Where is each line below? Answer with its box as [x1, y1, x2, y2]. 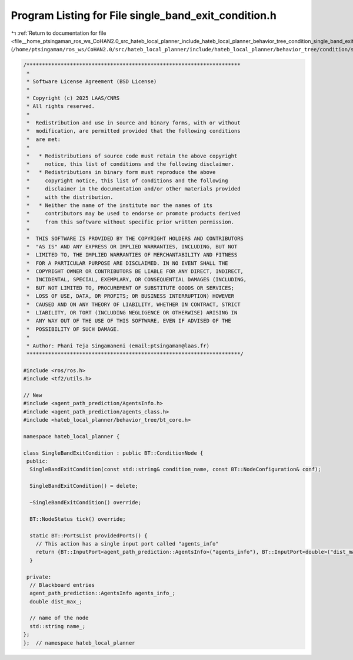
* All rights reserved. [26, 103, 95, 110]
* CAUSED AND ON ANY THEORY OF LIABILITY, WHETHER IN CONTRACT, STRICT [26, 301, 241, 308]
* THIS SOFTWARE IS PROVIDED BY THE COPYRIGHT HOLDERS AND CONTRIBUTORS [26, 235, 244, 242]
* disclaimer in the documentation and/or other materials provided [26, 186, 241, 192]
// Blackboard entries [29, 582, 95, 588]
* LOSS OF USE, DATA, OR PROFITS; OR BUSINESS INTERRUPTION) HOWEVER [26, 293, 235, 300]
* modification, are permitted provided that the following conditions [26, 127, 241, 134]
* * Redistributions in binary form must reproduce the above [26, 169, 216, 176]
